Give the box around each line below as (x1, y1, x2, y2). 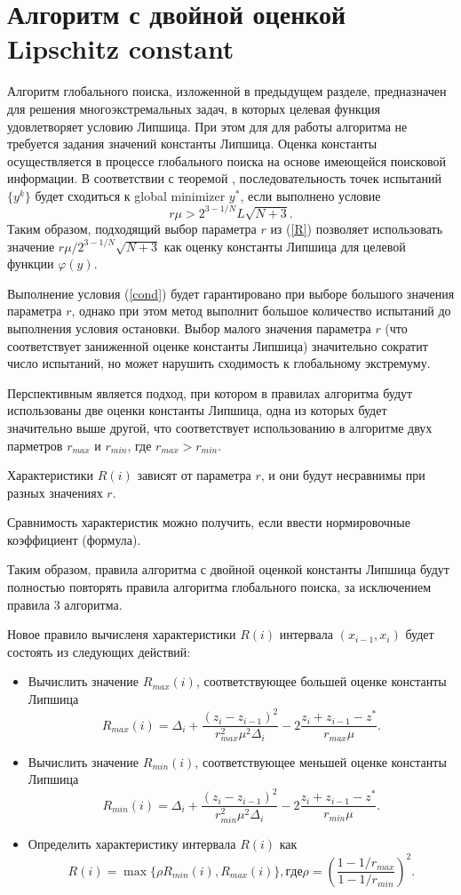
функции (7, 254, 54, 273)
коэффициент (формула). (7, 530, 141, 548)
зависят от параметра (137, 466, 251, 484)
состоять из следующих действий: (7, 642, 191, 660)
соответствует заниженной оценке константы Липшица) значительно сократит (7, 336, 428, 355)
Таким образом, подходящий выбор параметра (7, 219, 257, 237)
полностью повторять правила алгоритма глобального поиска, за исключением (7, 578, 431, 596)
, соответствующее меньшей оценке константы (195, 752, 447, 771)
